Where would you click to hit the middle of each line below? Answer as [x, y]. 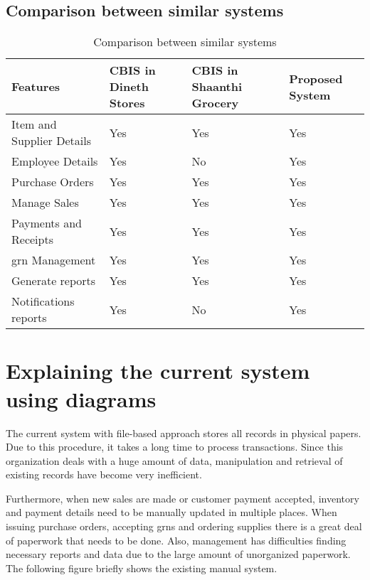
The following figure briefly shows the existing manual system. [142, 568]
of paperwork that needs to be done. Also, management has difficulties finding [176, 540]
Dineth [129, 87]
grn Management [54, 260]
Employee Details [55, 161]
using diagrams [81, 398]
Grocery [215, 103]
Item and [34, 124]
